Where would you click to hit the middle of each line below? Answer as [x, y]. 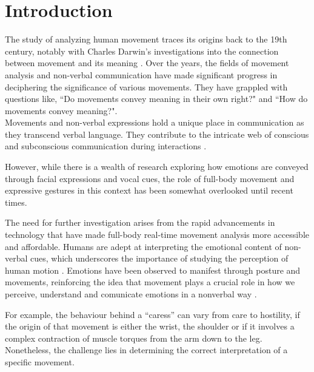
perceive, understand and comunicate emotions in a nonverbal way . [131, 294]
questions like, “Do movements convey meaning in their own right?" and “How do [156, 99]
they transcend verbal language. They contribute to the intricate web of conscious [157, 134]
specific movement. [40, 361]
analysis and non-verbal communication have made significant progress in [141, 74]
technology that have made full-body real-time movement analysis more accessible [157, 235]
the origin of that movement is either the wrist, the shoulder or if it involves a [150, 326]
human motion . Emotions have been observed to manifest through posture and [153, 270]
